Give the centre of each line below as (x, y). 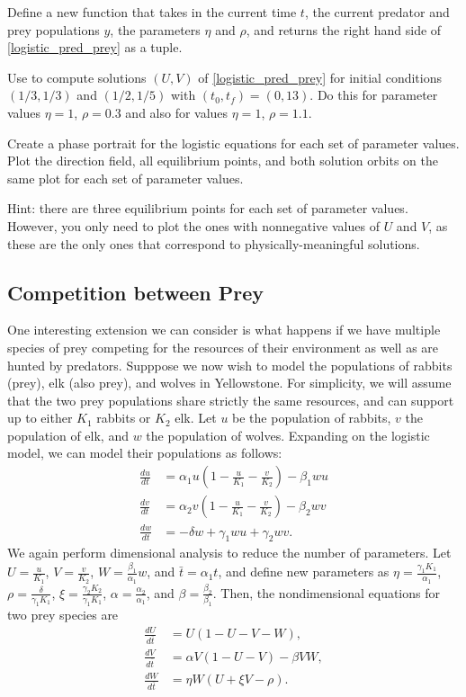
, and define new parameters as (304, 572)
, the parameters (155, 29)
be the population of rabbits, (312, 418)
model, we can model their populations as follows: (145, 453)
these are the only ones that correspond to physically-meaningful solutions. (214, 243)
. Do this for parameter (374, 95)
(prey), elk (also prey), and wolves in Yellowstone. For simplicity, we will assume (229, 383)
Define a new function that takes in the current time (152, 12)
